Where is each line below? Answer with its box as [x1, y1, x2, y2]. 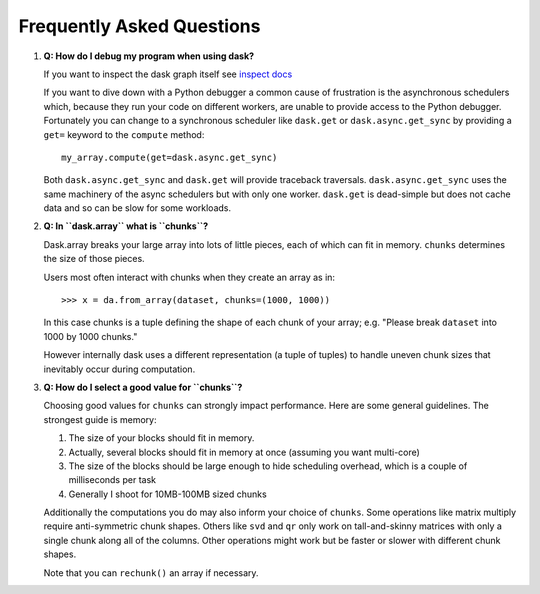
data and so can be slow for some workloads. [43, 202, 232, 214]
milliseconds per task [68, 474, 157, 486]
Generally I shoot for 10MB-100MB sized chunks [68, 488, 267, 500]
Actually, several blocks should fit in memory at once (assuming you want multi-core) [68, 446, 420, 458]
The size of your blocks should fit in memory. [68, 432, 255, 444]
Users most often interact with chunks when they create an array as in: [43, 271, 335, 283]
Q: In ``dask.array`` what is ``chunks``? [43, 220, 209, 232]
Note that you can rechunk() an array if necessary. [43, 566, 259, 579]
